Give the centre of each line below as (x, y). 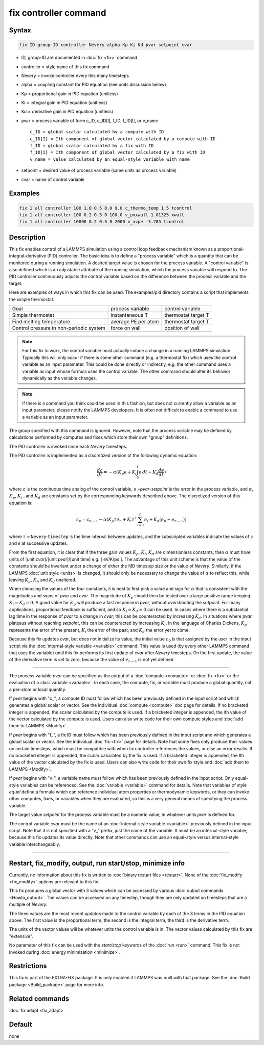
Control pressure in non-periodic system (59, 328)
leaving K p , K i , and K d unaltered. (43, 580)
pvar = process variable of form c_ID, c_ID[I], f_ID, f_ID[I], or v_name (90, 121)
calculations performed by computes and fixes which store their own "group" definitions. (99, 437)
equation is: (21, 503)
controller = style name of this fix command (65, 67)
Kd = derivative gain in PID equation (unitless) (67, 112)
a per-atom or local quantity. (38, 689)
